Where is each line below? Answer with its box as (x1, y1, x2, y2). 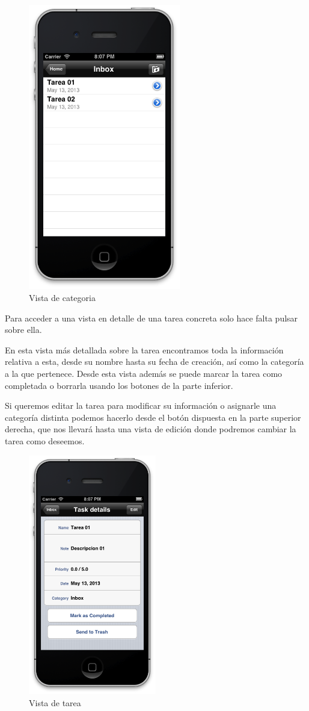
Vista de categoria (29, 291, 96, 304)
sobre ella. (5, 323, 42, 336)
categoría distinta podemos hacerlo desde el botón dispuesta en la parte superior (5, 411, 301, 423)
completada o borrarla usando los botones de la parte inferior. (5, 379, 233, 391)
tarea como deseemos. (5, 434, 85, 447)
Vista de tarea (29, 697, 81, 709)
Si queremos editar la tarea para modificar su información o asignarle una (5, 399, 277, 412)
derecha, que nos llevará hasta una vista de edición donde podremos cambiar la (5, 423, 296, 435)
